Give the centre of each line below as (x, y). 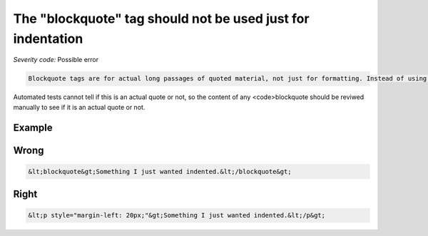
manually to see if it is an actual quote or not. (79, 107)
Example (33, 127)
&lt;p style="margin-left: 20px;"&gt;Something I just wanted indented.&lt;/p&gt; (177, 215)
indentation (48, 39)
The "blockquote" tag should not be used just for (161, 19)
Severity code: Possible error (56, 60)
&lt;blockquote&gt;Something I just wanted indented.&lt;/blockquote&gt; (160, 171)
